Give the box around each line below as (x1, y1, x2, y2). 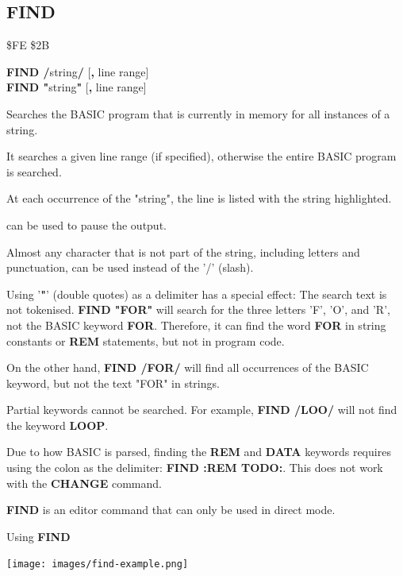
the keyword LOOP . (6, 416, 109, 433)
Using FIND (6, 528, 71, 544)
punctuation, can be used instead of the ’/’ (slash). (6, 259, 254, 276)
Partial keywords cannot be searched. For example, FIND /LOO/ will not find (6, 401, 397, 418)
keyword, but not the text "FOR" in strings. (6, 374, 220, 391)
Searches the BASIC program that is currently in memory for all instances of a (6, 105, 390, 122)
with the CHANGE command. (6, 474, 162, 491)
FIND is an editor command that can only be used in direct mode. (6, 501, 336, 518)
